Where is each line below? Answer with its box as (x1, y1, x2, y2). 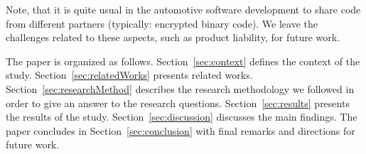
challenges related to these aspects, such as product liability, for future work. (6, 30, 340, 45)
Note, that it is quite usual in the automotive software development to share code (6, 2, 361, 16)
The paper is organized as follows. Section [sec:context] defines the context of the (6, 53, 360, 68)
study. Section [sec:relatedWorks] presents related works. (6, 67, 253, 82)
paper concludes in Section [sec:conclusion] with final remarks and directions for (6, 123, 355, 138)
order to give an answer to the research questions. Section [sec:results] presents (6, 95, 350, 110)
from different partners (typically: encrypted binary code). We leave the (6, 16, 318, 31)
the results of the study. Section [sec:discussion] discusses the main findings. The (6, 109, 357, 124)
